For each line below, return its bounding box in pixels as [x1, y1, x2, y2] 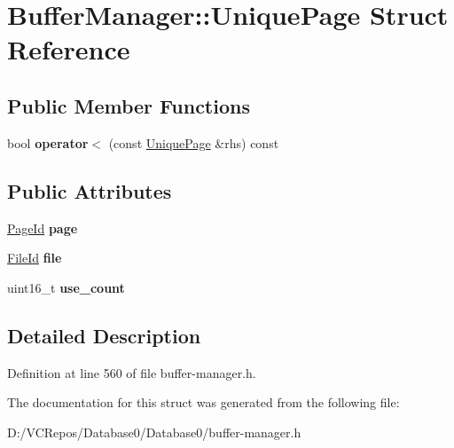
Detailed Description [7, 321, 201, 349]
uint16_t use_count [7, 278, 125, 296]
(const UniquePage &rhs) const [108, 133, 279, 152]
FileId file [7, 248, 62, 267]
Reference [7, 31, 130, 67]
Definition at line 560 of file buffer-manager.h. [7, 363, 256, 381]
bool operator [7, 133, 89, 152]
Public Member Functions [7, 91, 250, 119]
